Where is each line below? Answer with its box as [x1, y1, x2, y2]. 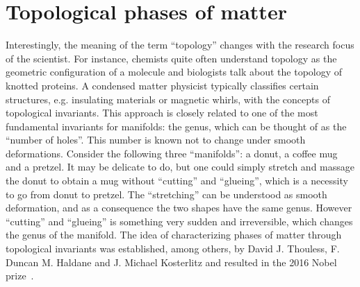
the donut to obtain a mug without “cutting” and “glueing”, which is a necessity [6, 173, 348, 188]
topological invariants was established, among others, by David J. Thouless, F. [6, 241, 340, 256]
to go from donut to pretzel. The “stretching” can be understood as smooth [6, 186, 327, 201]
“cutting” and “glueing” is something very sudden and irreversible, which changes [6, 214, 353, 228]
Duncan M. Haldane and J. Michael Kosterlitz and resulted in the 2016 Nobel [6, 254, 337, 269]
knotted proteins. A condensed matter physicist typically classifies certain [6, 78, 319, 92]
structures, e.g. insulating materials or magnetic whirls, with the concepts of [6, 92, 330, 106]
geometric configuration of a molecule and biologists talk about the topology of [6, 64, 343, 79]
